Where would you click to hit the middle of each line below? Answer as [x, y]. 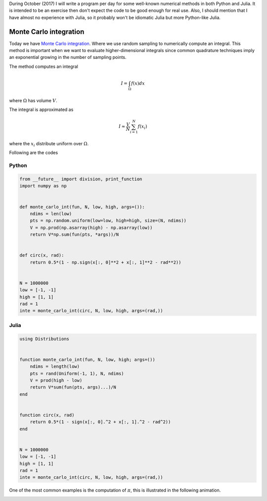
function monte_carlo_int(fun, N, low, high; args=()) [87, 360]
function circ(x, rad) [47, 415]
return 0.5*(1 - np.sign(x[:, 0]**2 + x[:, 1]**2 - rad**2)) [106, 262]
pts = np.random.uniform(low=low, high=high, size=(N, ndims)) [108, 221]
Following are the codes [34, 153]
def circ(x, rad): [42, 255]
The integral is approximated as [41, 110]
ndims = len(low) [51, 214]
